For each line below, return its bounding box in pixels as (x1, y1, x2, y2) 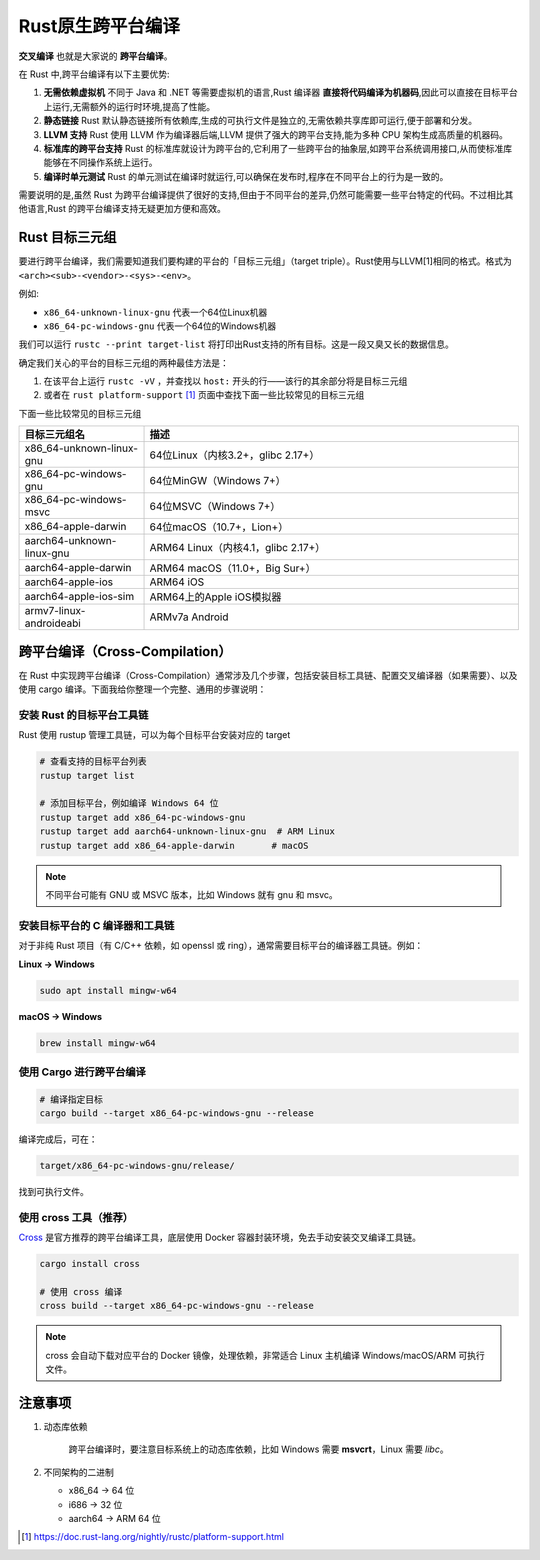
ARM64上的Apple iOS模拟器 (149, 590, 282, 604)
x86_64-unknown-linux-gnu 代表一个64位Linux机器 (43, 306, 268, 318)
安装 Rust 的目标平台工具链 (18, 708, 149, 722)
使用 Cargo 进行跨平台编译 (18, 1065, 147, 1079)
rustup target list (39, 770, 135, 781)
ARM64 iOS (149, 575, 205, 589)
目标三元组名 (24, 428, 85, 442)
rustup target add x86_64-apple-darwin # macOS (39, 840, 309, 851)
